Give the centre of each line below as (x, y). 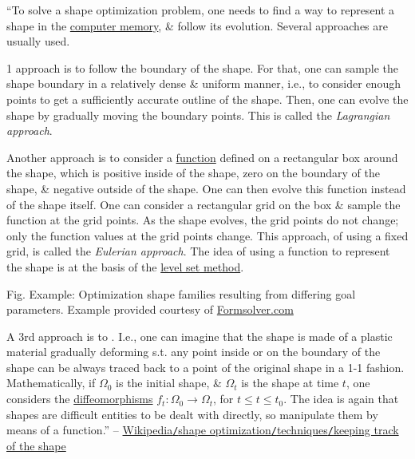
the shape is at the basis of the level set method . (125, 266)
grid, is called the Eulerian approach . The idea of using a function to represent (198, 251)
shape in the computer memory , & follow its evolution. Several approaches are (197, 25)
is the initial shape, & (169, 383)
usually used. (38, 41)
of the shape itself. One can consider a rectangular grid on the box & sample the (204, 204)
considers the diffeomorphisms (80, 399)
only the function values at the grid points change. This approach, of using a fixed (207, 235)
